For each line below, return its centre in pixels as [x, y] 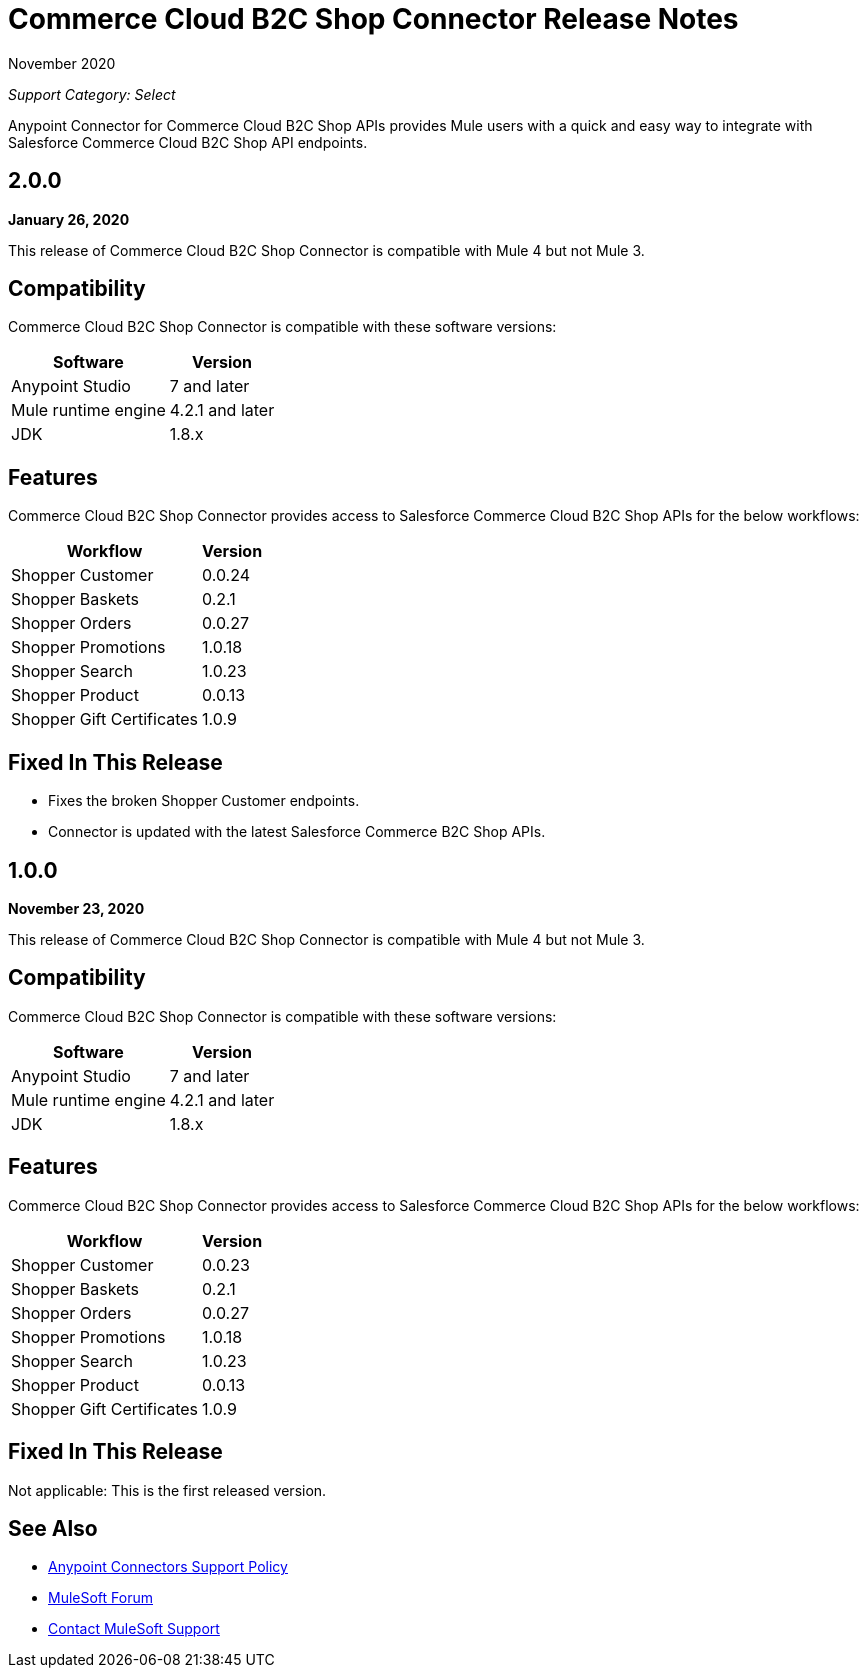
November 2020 [62, 63]
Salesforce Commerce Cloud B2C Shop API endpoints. [188, 142]
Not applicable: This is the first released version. [167, 1490]
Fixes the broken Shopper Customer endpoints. [204, 801]
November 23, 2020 [76, 908]
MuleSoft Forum [100, 1598]
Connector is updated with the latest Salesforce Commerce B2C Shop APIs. [297, 832]
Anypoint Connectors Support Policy [168, 1567]
